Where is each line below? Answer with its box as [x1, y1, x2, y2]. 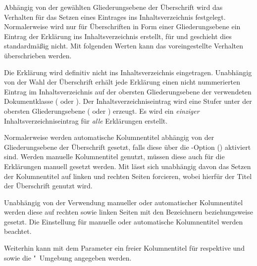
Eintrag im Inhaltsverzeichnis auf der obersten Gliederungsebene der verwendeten [4, 86, 252, 96]
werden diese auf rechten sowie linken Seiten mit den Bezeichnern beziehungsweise [4, 207, 253, 217]
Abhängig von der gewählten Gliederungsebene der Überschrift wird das [4, 2, 223, 12]
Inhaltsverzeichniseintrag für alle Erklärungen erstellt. [4, 115, 168, 126]
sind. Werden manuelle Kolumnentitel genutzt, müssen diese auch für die [4, 151, 225, 162]
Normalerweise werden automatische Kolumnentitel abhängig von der [4, 132, 214, 142]
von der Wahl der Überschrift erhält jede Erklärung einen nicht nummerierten [4, 77, 241, 87]
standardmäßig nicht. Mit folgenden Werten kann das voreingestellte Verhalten [4, 41, 244, 51]
